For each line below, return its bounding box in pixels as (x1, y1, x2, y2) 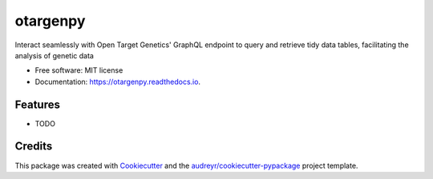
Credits (14, 140, 53, 153)
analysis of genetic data (14, 50, 94, 60)
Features (14, 97, 60, 111)
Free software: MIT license (34, 66, 123, 75)
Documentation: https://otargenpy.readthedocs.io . (34, 77, 200, 86)
